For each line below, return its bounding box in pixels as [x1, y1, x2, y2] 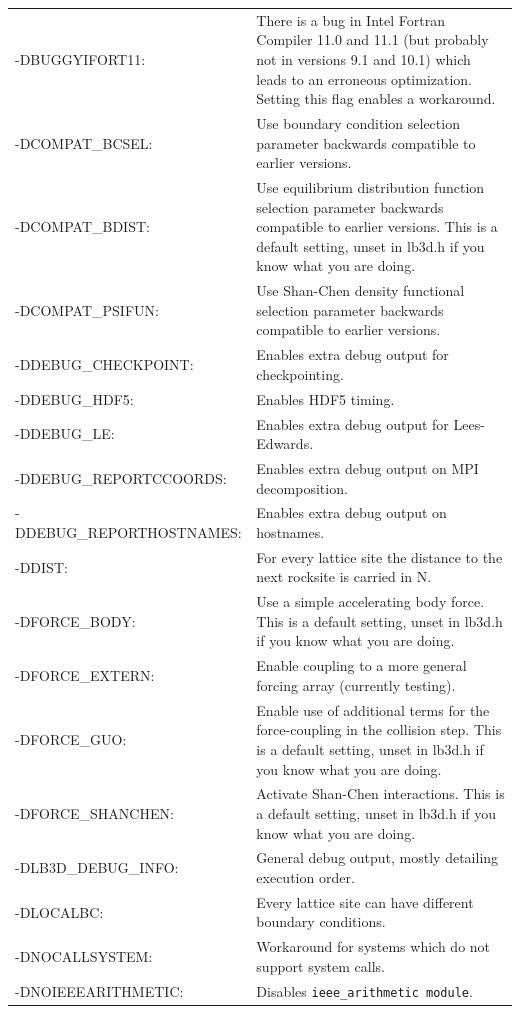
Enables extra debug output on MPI [256, 457, 479, 478]
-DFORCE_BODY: [15, 610, 136, 631]
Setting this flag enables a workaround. [256, 88, 496, 109]
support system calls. [256, 955, 386, 976]
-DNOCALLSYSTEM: [15, 946, 153, 967]
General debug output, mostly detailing [256, 847, 499, 868]
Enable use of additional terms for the [256, 699, 490, 720]
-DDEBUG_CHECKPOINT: [15, 354, 194, 375]
